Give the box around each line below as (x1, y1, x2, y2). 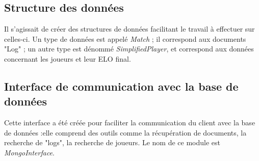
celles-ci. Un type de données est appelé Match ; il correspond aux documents (4, 33, 246, 44)
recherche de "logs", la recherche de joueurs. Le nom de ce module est (4, 137, 221, 148)
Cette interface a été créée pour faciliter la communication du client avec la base (4, 117, 255, 128)
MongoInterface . (4, 147, 55, 157)
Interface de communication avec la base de (4, 78, 239, 94)
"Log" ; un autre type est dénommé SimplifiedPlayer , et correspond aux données (4, 43, 254, 54)
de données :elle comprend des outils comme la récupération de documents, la (4, 127, 247, 138)
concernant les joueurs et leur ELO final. (4, 53, 131, 64)
